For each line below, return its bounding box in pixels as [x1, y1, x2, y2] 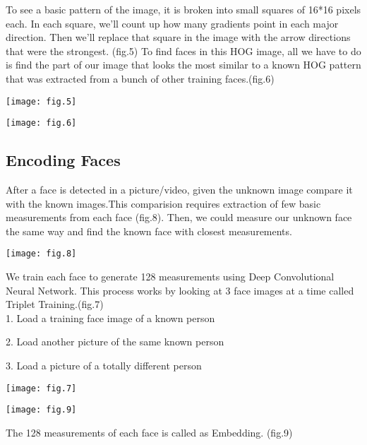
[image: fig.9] [6, 405, 77, 415]
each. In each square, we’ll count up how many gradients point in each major [6, 16, 339, 30]
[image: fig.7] [6, 383, 77, 393]
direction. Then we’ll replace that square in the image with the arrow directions [6, 30, 351, 44]
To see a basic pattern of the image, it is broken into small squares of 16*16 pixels [6, 2, 361, 16]
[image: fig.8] [6, 249, 77, 259]
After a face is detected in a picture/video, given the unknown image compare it [6, 182, 353, 197]
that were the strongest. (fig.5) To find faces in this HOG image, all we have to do [6, 43, 361, 58]
